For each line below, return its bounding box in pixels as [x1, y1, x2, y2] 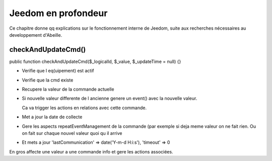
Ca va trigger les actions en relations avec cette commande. [22, 105, 147, 111]
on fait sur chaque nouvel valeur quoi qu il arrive [22, 130, 123, 136]
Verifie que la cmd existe [22, 77, 74, 83]
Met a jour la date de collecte [22, 114, 83, 120]
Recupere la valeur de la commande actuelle [22, 86, 114, 93]
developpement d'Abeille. [9, 32, 62, 38]
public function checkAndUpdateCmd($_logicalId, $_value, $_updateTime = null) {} [9, 58, 181, 64]
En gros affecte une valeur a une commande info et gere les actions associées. [9, 148, 173, 154]
